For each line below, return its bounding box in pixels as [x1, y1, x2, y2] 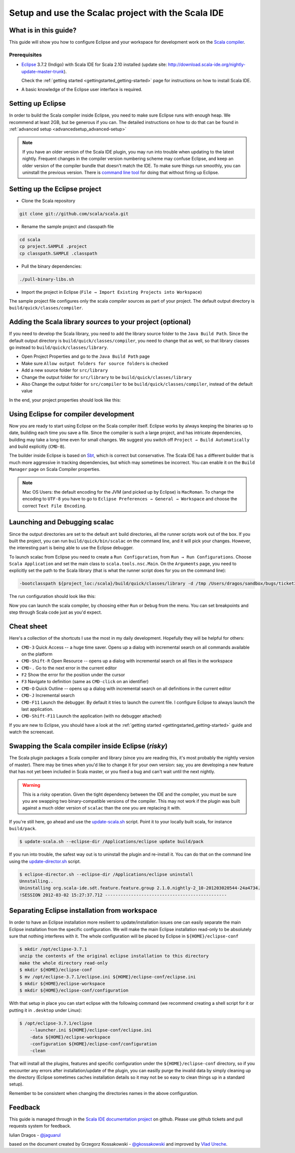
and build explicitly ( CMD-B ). [9, 443, 66, 449]
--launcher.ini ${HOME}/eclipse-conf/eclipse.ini [29, 1028, 152, 1033]
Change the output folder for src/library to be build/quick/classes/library [21, 374, 192, 380]
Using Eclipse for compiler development [9, 410, 135, 418]
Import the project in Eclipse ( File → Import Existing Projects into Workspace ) [21, 289, 202, 295]
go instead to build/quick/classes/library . [9, 344, 108, 350]
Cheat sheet [9, 623, 48, 631]
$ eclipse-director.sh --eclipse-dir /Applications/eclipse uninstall [19, 872, 194, 877]
